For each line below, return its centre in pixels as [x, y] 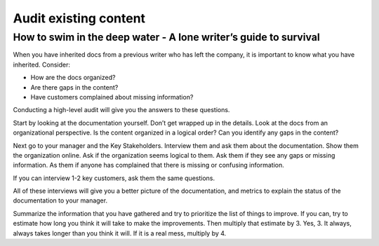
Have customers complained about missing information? [112, 97]
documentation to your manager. [60, 200]
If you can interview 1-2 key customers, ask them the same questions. [114, 178]
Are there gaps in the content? [74, 87]
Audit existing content [79, 18]
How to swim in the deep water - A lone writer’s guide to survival [167, 37]
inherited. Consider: [41, 64]
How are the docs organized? [73, 78]
